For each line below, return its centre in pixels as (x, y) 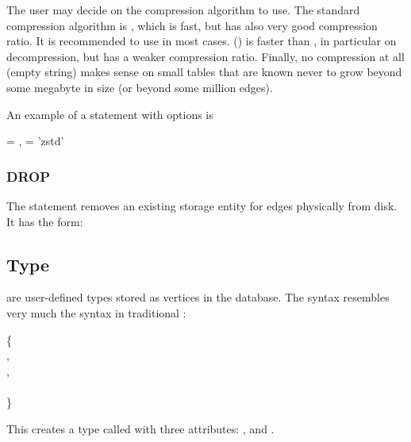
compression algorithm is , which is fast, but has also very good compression (192, 25)
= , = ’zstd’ (35, 141)
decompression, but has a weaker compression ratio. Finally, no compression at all (205, 56)
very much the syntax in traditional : (96, 312)
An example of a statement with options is (110, 114)
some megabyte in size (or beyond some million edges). (140, 87)
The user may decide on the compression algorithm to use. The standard (183, 10)
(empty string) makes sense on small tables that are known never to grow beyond (204, 72)
